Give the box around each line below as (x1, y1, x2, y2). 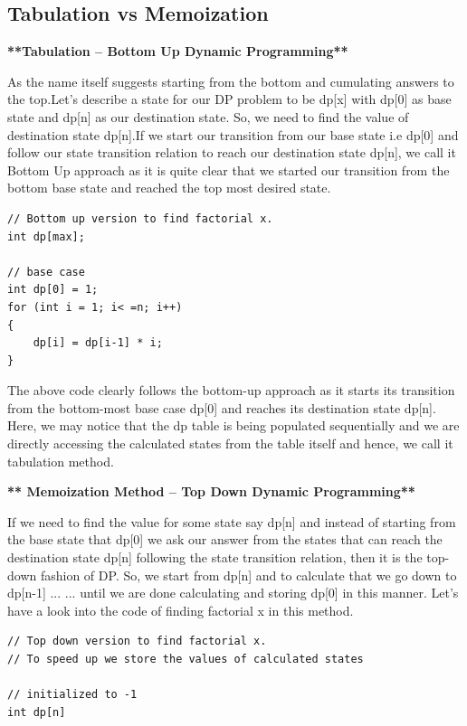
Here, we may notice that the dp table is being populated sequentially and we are (7, 416, 460, 435)
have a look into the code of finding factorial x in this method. (7, 600, 354, 619)
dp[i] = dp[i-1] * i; (33, 336, 163, 350)
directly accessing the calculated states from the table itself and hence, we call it (7, 434, 453, 453)
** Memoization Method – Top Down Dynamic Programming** (7, 482, 415, 501)
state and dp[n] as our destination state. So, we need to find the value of (7, 107, 409, 126)
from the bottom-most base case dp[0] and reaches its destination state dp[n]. (7, 398, 436, 417)
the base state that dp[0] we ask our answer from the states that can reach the (7, 530, 443, 549)
